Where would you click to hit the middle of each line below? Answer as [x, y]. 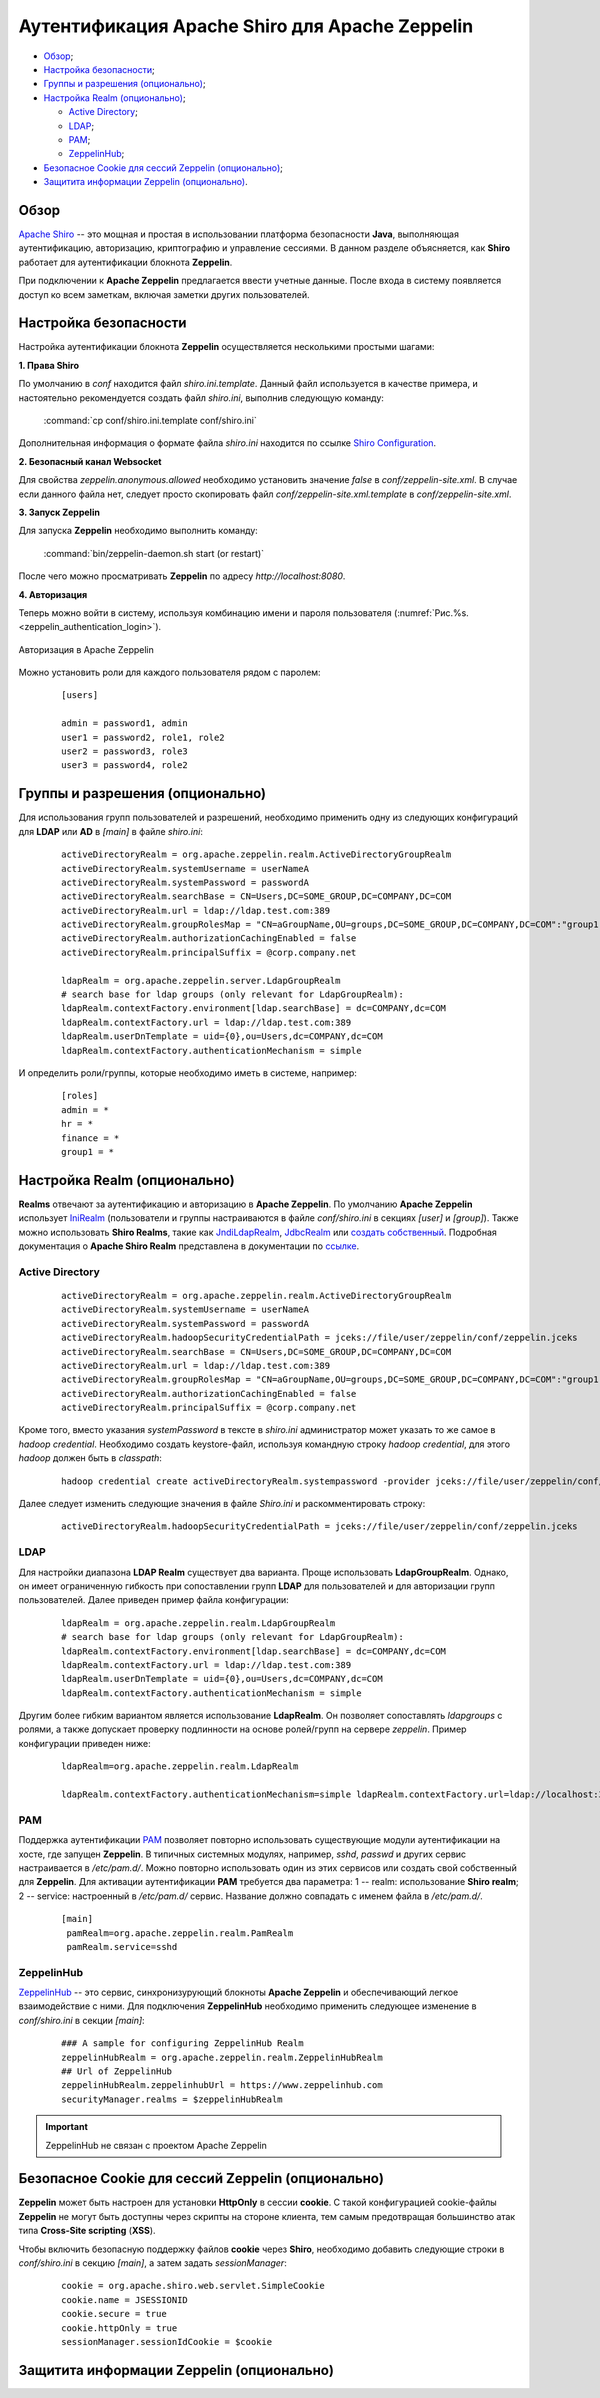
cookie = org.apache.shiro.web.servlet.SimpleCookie [193, 2286]
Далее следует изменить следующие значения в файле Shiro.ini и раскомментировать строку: [222, 1504]
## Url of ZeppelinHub [117, 2071]
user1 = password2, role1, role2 [143, 737]
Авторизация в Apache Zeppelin [86, 649]
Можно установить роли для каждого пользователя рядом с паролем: [169, 672]
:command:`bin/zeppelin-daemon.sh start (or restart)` [154, 553]
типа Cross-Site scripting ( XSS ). [87, 2231]
